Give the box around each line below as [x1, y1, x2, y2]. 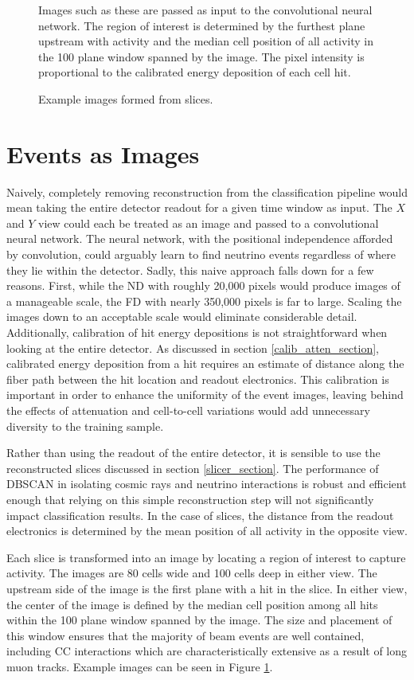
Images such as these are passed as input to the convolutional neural [38, 2, 373, 18]
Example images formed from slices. [38, 90, 213, 107]
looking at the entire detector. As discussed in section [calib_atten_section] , [6, 339, 379, 356]
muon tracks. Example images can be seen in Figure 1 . [6, 658, 273, 674]
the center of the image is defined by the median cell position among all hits [6, 596, 378, 612]
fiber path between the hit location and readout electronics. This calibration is [6, 370, 389, 387]
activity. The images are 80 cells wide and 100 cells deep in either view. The [6, 565, 377, 581]
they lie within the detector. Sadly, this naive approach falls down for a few [6, 261, 374, 278]
